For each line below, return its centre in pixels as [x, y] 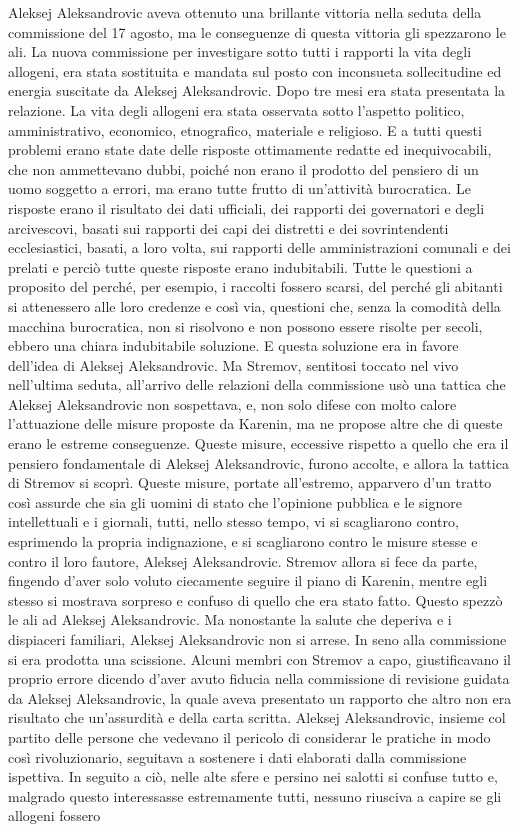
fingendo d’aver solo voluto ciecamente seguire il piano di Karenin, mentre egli [248, 580]
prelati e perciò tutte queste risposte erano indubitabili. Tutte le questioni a [240, 266]
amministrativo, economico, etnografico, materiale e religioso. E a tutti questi [245, 129]
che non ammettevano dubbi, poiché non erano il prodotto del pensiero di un [243, 168]
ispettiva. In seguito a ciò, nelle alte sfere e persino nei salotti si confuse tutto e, [253, 776]
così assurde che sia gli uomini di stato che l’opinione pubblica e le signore [235, 501]
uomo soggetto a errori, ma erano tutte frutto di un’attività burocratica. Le [239, 188]
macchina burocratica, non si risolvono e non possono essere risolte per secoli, [245, 325]
